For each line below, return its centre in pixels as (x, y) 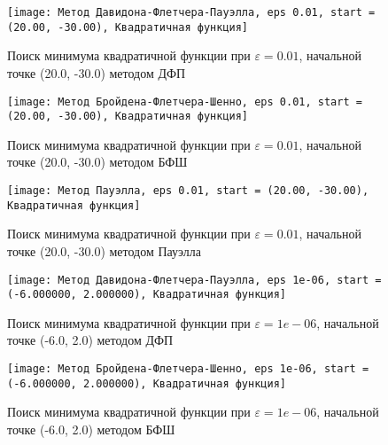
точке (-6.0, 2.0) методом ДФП (90, 340)
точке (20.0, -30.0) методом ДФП (97, 72)
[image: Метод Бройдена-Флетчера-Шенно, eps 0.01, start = (185, 101)
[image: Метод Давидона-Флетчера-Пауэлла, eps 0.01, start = (191, 12)
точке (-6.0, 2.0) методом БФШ (91, 429)
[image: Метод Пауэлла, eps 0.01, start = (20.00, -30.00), (188, 191)
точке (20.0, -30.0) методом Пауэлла (105, 250)
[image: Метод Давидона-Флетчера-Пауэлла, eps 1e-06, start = (194, 280)
